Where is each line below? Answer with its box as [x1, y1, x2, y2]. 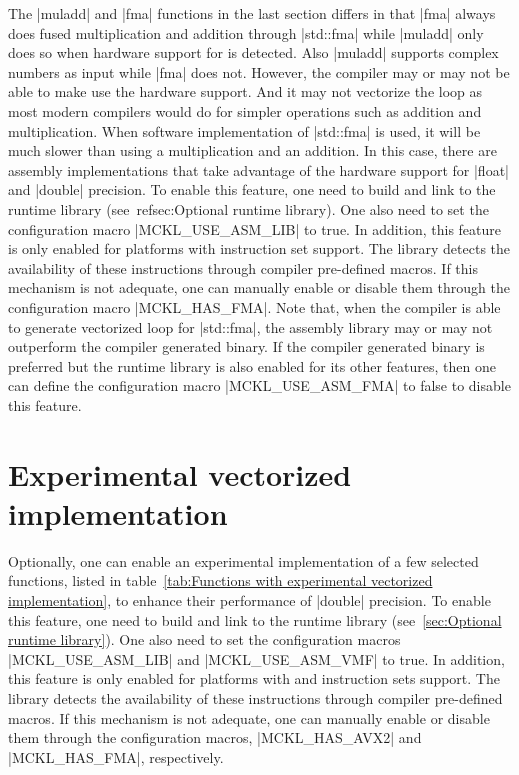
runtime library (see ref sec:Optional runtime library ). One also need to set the [8, 198, 489, 219]
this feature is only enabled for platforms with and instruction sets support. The [8, 668, 500, 689]
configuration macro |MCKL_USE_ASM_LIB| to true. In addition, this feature [8, 218, 502, 239]
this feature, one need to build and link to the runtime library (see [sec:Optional [8, 609, 502, 630]
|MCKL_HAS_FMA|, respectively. [8, 746, 224, 767]
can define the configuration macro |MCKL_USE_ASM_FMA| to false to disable [8, 375, 511, 396]
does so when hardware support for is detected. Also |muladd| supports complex [8, 42, 499, 63]
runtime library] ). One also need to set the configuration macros [8, 629, 401, 650]
